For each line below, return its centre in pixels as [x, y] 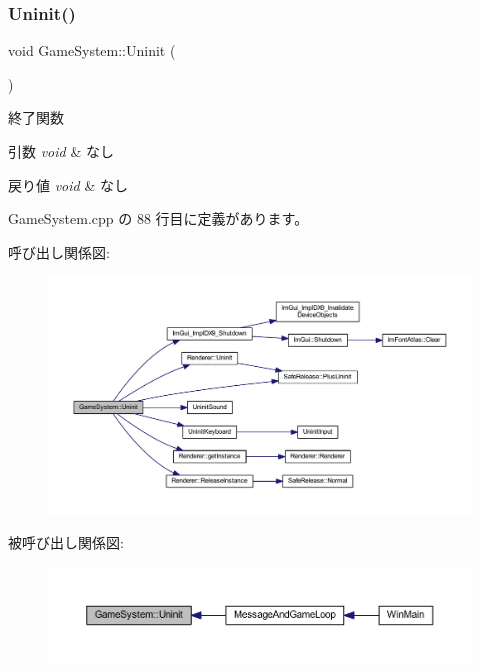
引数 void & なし [61, 151]
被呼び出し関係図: [66, 542]
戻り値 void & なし [68, 184]
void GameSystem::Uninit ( [92, 50]
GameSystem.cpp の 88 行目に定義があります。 [158, 218]
